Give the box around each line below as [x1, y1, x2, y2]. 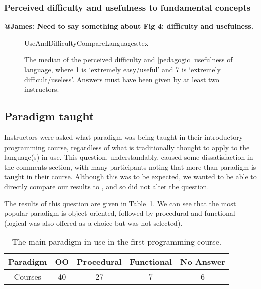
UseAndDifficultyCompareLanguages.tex [24, 37, 149, 48]
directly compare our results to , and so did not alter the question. [4, 181, 209, 191]
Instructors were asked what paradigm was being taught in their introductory [4, 131, 243, 142]
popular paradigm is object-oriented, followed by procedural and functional [4, 208, 235, 218]
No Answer [180, 256, 225, 268]
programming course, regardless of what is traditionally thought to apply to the [4, 141, 250, 152]
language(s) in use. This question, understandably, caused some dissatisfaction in [4, 152, 253, 162]
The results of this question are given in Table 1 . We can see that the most [4, 198, 236, 208]
